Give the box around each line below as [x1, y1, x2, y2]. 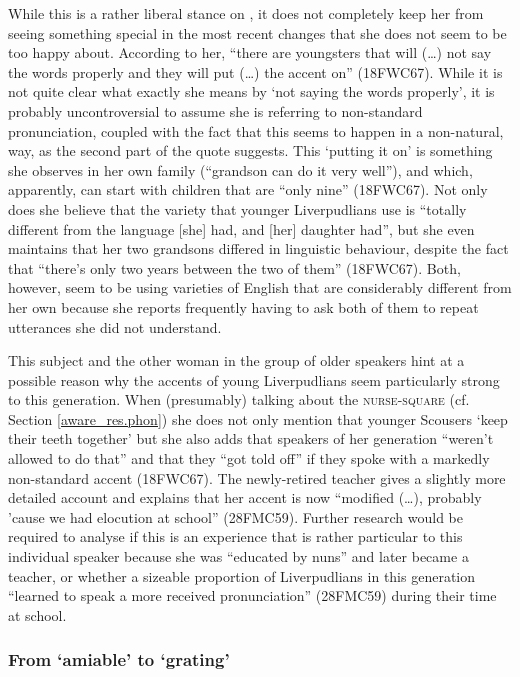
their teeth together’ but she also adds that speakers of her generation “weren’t [8, 428, 494, 449]
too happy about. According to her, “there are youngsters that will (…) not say [8, 42, 492, 63]
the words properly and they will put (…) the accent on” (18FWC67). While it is [8, 61, 503, 82]
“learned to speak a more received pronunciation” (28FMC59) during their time [8, 585, 497, 606]
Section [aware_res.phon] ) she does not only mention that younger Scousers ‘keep [8, 408, 508, 429]
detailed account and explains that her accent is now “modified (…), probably [8, 487, 482, 508]
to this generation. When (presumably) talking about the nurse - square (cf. [8, 389, 470, 410]
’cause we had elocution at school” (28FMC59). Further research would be [8, 506, 463, 527]
